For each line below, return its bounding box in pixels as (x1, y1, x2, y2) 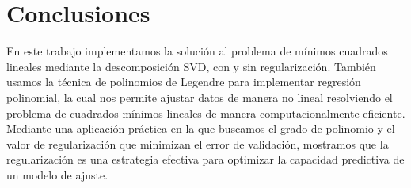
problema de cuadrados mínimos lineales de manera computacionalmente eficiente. (6, 104, 405, 121)
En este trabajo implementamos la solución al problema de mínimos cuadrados (6, 43, 388, 59)
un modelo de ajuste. (6, 166, 108, 182)
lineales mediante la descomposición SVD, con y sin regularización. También (6, 58, 376, 74)
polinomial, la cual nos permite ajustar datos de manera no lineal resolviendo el (6, 88, 393, 105)
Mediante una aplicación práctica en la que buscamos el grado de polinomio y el (6, 120, 395, 137)
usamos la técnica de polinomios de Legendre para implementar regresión (6, 73, 361, 90)
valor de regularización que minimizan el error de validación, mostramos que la (6, 135, 389, 152)
